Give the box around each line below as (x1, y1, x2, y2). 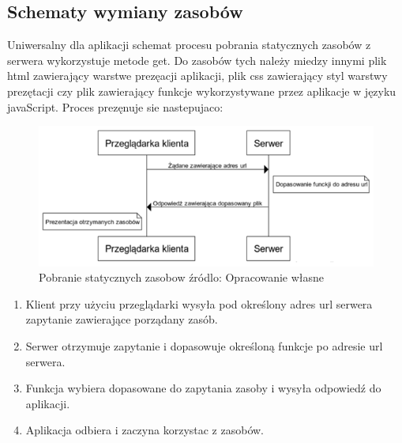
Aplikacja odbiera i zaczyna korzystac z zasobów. (25, 422, 265, 438)
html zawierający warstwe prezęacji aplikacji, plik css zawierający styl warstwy (7, 67, 388, 84)
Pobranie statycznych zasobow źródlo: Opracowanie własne (39, 269, 325, 286)
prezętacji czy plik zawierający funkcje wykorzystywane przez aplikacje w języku (7, 82, 396, 99)
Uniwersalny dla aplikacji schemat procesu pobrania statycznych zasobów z (7, 36, 371, 53)
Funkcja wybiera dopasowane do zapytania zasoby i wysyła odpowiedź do (25, 380, 381, 396)
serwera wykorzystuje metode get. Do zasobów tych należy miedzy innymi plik (7, 51, 387, 68)
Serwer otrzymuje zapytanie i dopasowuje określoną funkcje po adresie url (25, 338, 383, 354)
